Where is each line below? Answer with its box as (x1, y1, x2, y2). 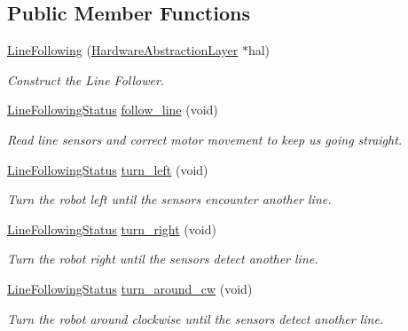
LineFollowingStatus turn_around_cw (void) (7, 279, 253, 297)
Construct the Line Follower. (7, 70, 165, 89)
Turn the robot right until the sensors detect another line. (7, 249, 318, 268)
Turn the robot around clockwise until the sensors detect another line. (7, 309, 384, 327)
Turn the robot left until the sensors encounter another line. (7, 190, 332, 209)
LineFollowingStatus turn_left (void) (7, 160, 208, 178)
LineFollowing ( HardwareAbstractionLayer (7, 41, 239, 59)
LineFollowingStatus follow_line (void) (7, 100, 218, 119)
